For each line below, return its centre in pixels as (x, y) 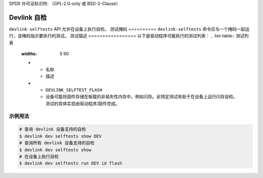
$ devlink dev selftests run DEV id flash (71, 163)
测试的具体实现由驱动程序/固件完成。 (83, 103)
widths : (29, 54)
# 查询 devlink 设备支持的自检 (53, 129)
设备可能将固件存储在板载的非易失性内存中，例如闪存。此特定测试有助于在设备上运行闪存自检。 (141, 97)
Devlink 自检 (28, 17)
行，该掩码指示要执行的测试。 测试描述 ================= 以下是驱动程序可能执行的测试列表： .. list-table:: (122, 36)
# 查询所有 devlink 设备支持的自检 (57, 143)
